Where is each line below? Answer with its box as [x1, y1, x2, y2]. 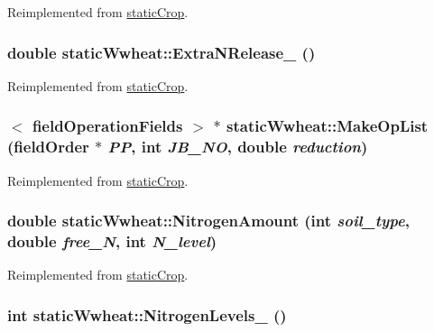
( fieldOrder [7, 135, 89, 158]
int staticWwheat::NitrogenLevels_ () [7, 303, 287, 326]
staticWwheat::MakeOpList [226, 115, 429, 137]
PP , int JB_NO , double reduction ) [107, 135, 368, 158]
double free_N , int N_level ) [7, 229, 217, 252]
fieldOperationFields [32, 115, 183, 137]
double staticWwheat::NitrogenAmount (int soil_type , [7, 209, 410, 232]
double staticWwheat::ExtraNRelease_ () [7, 41, 316, 63]
